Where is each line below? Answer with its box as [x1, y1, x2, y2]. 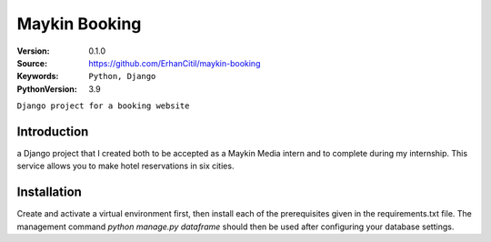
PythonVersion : [16, 83, 77, 95]
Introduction [16, 124, 89, 139]
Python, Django [88, 71, 156, 82]
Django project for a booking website [16, 101, 190, 111]
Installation [16, 185, 82, 200]
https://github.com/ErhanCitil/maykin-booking [88, 57, 261, 68]
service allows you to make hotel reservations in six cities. [16, 160, 235, 172]
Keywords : [16, 71, 59, 82]
